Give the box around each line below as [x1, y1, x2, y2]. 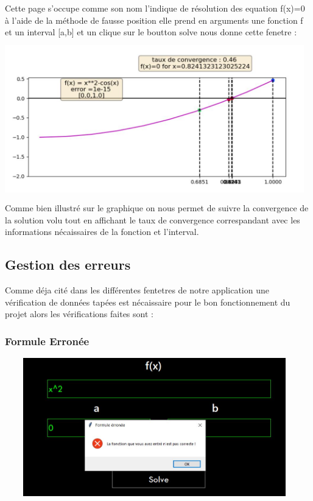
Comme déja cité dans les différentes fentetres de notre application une [5, 283, 269, 296]
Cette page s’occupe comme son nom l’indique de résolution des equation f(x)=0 [5, 2, 305, 14]
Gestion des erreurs [5, 255, 131, 274]
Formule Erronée [5, 333, 90, 348]
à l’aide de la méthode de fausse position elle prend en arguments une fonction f [5, 13, 303, 26]
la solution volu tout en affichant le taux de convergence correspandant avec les [5, 213, 300, 226]
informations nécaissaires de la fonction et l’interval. [5, 225, 199, 238]
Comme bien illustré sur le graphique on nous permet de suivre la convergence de [5, 201, 309, 214]
